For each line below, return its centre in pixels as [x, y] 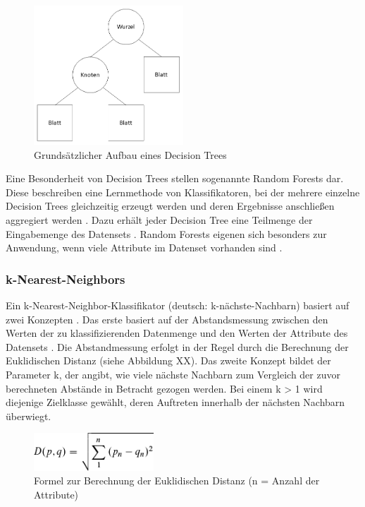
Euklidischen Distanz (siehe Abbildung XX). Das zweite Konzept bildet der [168, 360]
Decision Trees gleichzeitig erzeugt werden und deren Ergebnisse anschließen [170, 206]
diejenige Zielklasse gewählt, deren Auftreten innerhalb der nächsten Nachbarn [175, 402]
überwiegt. [29, 416]
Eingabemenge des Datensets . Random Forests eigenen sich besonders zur [166, 233]
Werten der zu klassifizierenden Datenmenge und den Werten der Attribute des [177, 333]
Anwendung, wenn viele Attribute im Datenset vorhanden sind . [144, 247]
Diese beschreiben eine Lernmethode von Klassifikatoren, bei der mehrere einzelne [183, 192]
